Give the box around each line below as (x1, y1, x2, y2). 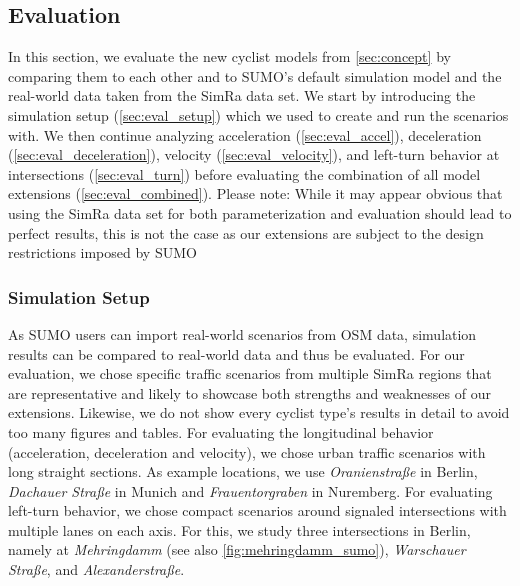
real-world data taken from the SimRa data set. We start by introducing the (8, 85, 476, 106)
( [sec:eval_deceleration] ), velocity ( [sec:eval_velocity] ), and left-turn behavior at (8, 144, 500, 165)
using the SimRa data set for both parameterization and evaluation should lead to (8, 202, 512, 223)
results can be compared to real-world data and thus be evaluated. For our (8, 343, 465, 364)
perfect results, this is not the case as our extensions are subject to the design (8, 222, 484, 243)
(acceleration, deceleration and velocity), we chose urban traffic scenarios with (8, 441, 486, 462)
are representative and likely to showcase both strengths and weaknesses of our (8, 382, 491, 403)
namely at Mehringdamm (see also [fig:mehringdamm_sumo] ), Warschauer (8, 539, 466, 560)
